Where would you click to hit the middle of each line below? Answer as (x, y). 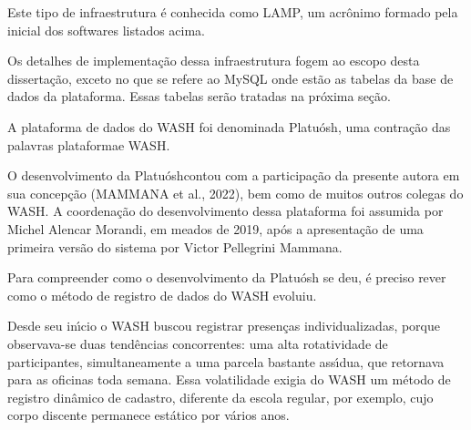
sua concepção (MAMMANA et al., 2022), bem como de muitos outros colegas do (235, 193)
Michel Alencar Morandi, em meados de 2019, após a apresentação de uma (215, 228)
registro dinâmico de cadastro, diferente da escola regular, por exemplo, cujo (220, 397)
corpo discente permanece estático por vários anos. (148, 415)
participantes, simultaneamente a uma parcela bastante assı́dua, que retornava (226, 361)
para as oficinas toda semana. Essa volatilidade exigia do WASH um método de (229, 379)
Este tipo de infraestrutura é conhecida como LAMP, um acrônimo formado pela (233, 12)
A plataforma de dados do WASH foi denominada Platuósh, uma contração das (229, 126)
